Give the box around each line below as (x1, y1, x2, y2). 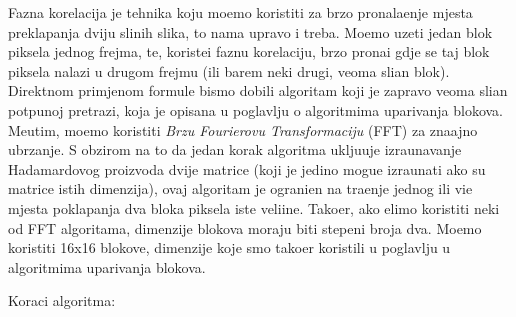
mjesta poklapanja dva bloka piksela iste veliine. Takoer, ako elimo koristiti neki (8, 197, 500, 218)
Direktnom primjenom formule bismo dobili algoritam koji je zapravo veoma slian (8, 80, 508, 101)
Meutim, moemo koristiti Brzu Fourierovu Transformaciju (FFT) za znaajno (8, 119, 478, 140)
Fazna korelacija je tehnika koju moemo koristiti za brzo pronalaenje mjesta (8, 2, 473, 22)
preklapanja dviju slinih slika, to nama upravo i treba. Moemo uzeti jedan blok (8, 21, 493, 42)
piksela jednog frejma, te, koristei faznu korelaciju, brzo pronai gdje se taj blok (8, 41, 490, 62)
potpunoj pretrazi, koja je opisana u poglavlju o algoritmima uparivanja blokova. (8, 99, 503, 120)
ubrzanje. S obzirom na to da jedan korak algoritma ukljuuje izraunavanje (8, 139, 462, 160)
